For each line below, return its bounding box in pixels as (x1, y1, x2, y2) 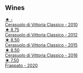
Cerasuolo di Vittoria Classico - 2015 (5, 42, 78, 48)
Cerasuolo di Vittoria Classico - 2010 (5, 22, 78, 27)
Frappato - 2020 (5, 62, 38, 68)
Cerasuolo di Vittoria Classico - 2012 (5, 32, 78, 37)
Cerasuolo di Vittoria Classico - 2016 (5, 52, 78, 58)
